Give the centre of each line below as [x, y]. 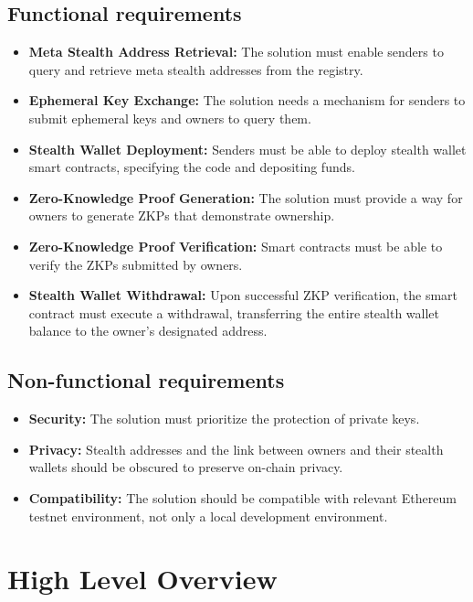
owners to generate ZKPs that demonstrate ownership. [182, 215]
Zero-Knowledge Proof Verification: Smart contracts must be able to [236, 246]
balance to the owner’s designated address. [148, 331]
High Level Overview [142, 579]
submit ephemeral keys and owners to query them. [170, 118]
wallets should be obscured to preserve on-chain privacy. [186, 467]
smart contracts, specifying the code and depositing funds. [192, 167]
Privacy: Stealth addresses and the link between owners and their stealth [236, 449]
